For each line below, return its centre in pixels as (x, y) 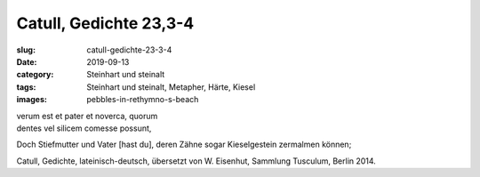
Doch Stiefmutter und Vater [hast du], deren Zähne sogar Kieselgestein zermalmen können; (184, 145)
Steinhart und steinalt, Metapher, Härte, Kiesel (171, 87)
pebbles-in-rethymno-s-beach (143, 100)
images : (32, 100)
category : (35, 75)
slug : (26, 50)
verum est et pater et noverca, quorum (87, 116)
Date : (27, 61)
